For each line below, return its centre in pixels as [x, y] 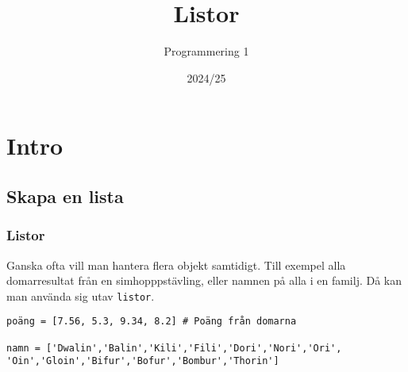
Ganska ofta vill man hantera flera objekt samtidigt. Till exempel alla [176, 265]
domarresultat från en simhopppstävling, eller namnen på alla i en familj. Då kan [204, 280]
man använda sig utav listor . [81, 295]
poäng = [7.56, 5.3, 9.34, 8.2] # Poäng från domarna [152, 322]
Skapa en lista [65, 196]
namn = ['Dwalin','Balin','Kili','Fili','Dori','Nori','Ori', [174, 348]
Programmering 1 [206, 51]
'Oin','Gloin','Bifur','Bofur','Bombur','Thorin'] [143, 361]
